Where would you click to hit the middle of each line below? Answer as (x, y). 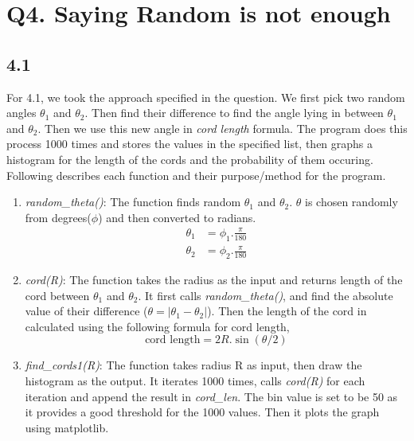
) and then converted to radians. (177, 217)
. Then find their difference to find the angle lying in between (234, 113)
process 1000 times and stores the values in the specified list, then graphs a (190, 144)
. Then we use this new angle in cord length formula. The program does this (223, 128)
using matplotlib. (67, 427)
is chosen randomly (352, 202)
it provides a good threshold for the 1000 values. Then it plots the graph (202, 412)
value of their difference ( (86, 311)
